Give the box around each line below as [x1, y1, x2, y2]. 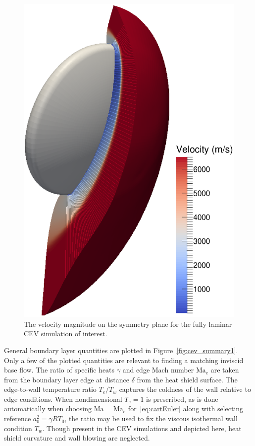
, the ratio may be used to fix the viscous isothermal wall [64, 413, 238, 424]
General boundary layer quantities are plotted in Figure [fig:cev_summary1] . [4, 345, 238, 355]
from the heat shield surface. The [137, 374, 238, 384]
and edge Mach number [122, 365, 194, 375]
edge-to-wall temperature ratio [4, 384, 97, 394]
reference [4, 413, 31, 424]
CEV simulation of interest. [24, 328, 107, 339]
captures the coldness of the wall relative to [119, 384, 251, 394]
